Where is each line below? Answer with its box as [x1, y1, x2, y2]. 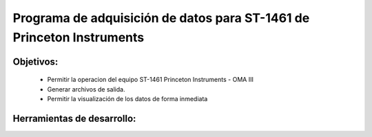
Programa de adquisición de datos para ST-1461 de [12, 10, 310, 25]
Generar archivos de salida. [47, 85, 125, 93]
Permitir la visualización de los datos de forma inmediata [47, 95, 208, 103]
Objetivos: [12, 56, 59, 67]
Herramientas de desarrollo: [12, 112, 136, 124]
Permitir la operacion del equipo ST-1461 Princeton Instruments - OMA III [47, 76, 254, 84]
